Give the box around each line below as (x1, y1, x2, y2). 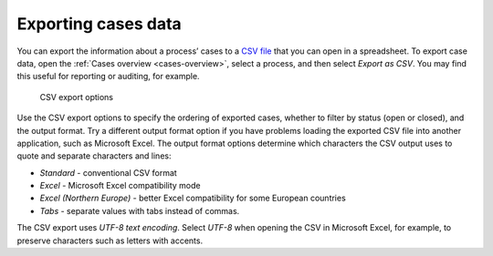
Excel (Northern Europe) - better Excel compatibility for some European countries (39, 192, 346, 204)
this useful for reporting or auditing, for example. (16, 71, 200, 82)
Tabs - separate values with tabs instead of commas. (39, 205, 240, 216)
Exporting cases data (16, 14, 182, 34)
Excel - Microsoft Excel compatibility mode (39, 180, 201, 191)
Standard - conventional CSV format (39, 167, 177, 178)
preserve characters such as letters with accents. (16, 235, 204, 246)
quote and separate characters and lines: (16, 150, 172, 161)
